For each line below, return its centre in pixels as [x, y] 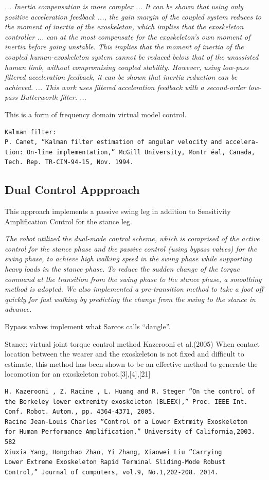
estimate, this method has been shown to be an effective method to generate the [131, 363]
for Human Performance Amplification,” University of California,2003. [130, 432]
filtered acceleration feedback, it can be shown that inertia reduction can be [121, 77]
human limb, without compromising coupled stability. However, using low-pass [127, 67]
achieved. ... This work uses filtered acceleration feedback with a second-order [125, 87]
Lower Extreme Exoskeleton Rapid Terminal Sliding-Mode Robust [115, 462]
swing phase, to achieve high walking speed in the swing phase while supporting [128, 259]
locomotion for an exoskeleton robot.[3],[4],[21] [78, 374]
